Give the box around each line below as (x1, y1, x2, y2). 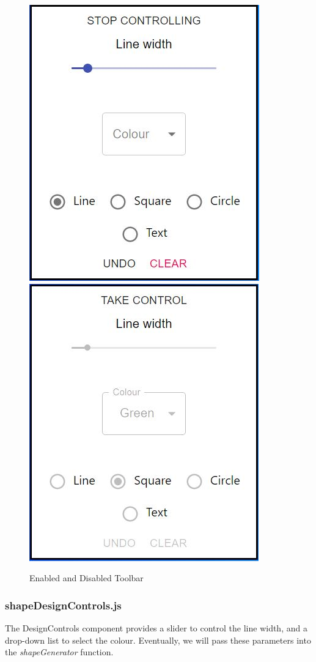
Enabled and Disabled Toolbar (29, 571, 144, 584)
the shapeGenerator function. (5, 645, 114, 658)
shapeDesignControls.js (5, 597, 122, 612)
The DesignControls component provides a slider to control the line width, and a (5, 622, 307, 634)
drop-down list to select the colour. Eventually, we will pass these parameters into (5, 633, 311, 646)
